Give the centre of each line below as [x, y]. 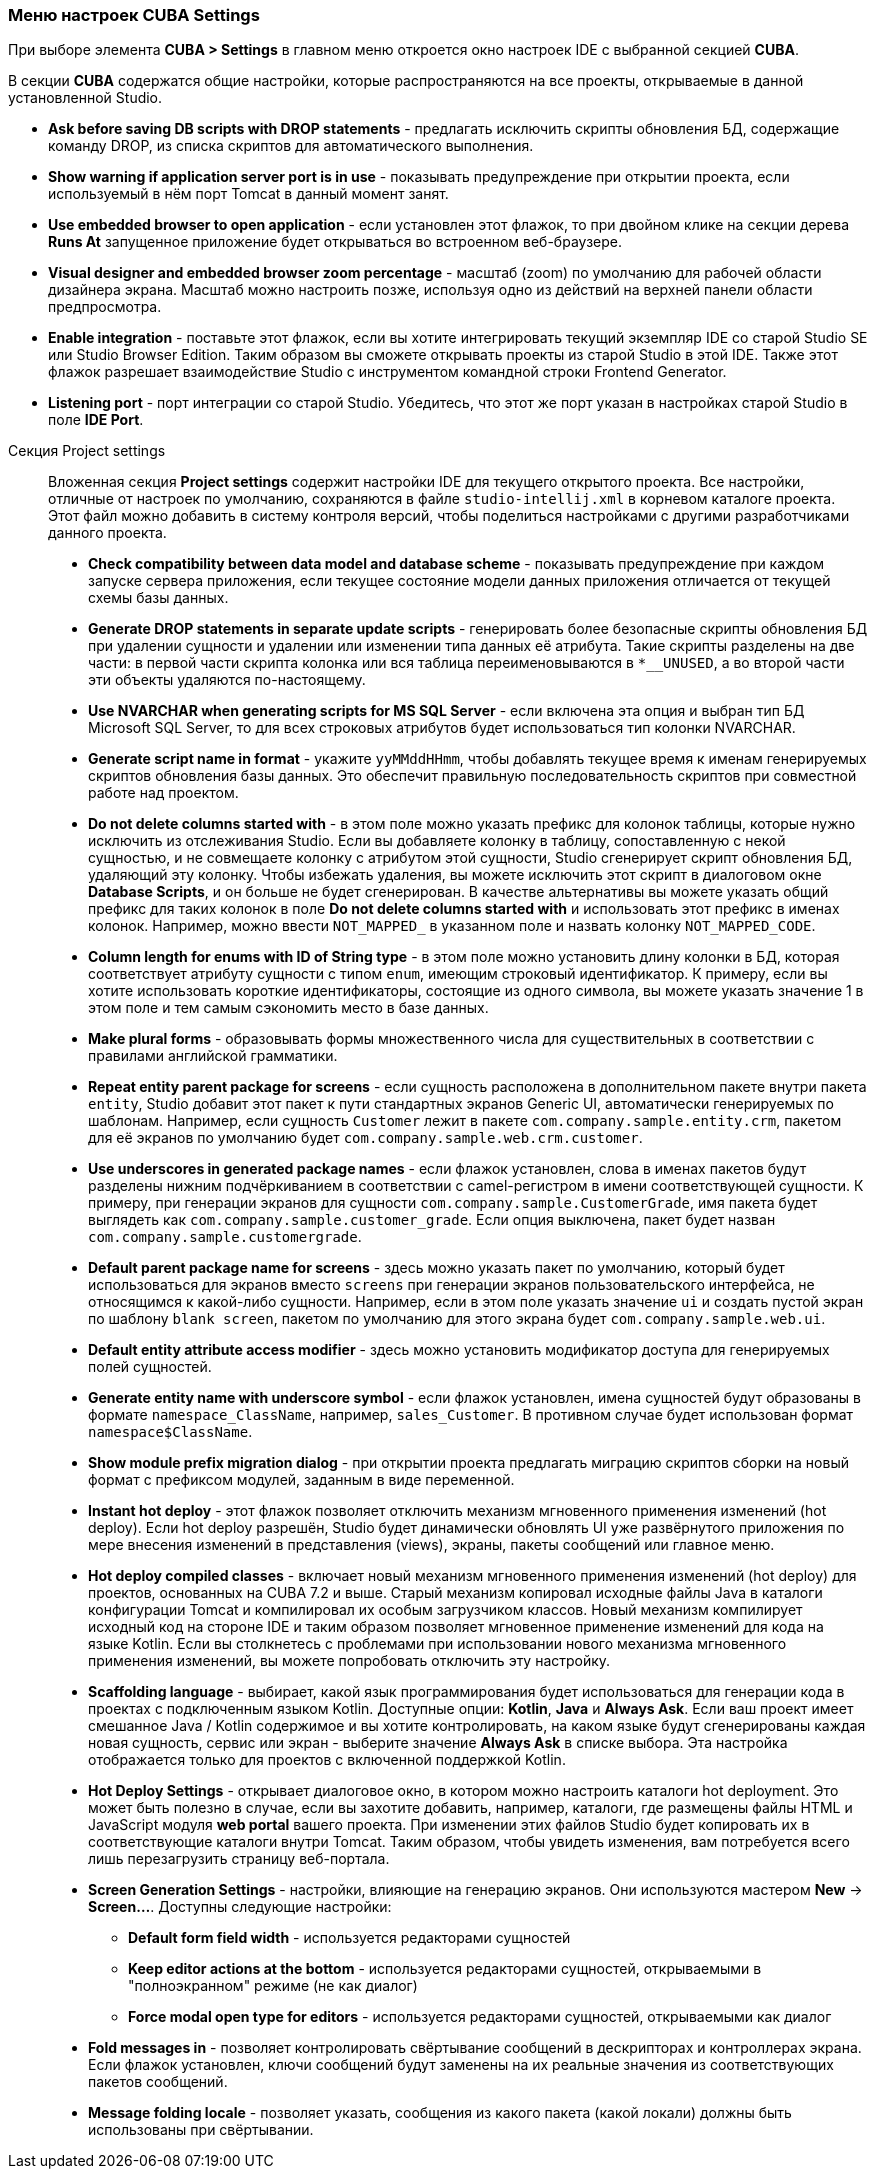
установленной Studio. [85, 98]
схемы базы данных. [158, 598]
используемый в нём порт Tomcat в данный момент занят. [248, 194]
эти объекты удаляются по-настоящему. [227, 680]
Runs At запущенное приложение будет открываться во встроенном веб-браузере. [335, 242]
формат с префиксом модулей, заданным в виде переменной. [301, 1480]
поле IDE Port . [96, 420]
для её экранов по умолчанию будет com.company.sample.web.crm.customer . [365, 1138]
